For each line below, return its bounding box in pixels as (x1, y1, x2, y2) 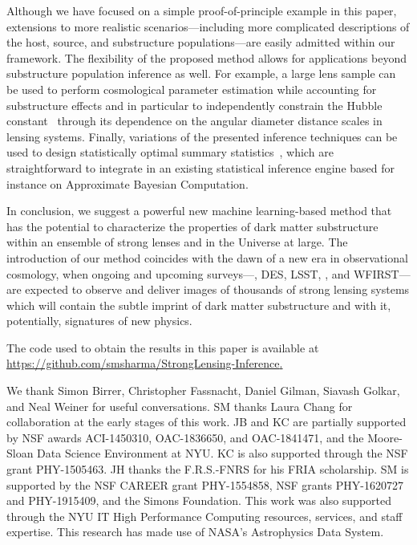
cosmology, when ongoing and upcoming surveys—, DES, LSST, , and (6, 265, 350, 282)
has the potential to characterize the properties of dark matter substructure (6, 218, 379, 234)
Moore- (367, 429, 403, 445)
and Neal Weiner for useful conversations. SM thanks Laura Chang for (6, 397, 353, 414)
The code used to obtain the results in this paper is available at (6, 339, 319, 356)
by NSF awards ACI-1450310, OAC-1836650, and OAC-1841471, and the (6, 429, 364, 445)
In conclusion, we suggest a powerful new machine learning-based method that (6, 202, 392, 219)
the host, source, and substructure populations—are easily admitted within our (6, 34, 395, 51)
